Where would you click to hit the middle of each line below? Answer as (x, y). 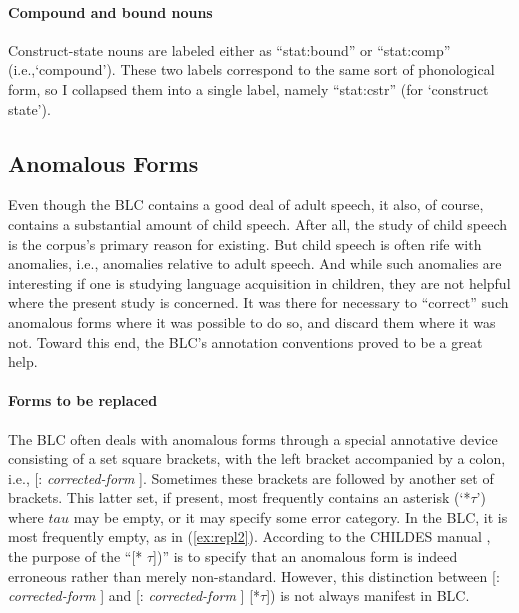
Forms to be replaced (83, 400)
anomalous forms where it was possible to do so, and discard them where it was (252, 321)
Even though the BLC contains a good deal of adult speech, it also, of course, (246, 204)
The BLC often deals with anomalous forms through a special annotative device (253, 438)
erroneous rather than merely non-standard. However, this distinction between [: (254, 575)
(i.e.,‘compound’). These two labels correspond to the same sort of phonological (251, 69)
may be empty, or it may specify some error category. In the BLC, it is (290, 516)
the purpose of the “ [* (75, 556)
